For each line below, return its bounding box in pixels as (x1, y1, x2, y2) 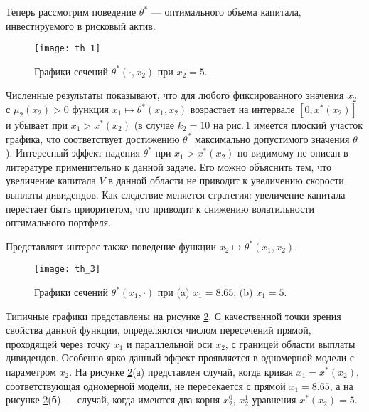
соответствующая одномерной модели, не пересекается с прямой (6, 378, 286, 393)
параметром (6, 364, 56, 379)
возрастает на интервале (190, 102, 295, 117)
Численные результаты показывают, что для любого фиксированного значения (6, 88, 344, 102)
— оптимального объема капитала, (151, 4, 301, 19)
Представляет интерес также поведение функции (6, 238, 216, 253)
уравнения (252, 392, 296, 407)
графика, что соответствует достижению (6, 131, 180, 146)
